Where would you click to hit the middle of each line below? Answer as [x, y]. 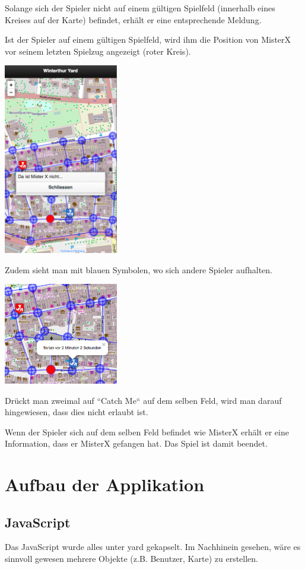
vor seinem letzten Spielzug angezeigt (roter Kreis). [98, 51]
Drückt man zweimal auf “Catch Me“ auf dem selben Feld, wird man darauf [143, 400]
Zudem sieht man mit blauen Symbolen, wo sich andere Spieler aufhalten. [139, 269]
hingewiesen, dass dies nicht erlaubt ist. [77, 412]
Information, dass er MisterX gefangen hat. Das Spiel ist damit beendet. [136, 443]
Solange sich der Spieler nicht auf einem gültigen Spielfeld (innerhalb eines [140, 8]
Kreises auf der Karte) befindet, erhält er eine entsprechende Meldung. [133, 19]
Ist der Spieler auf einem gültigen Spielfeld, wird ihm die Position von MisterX [148, 39]
